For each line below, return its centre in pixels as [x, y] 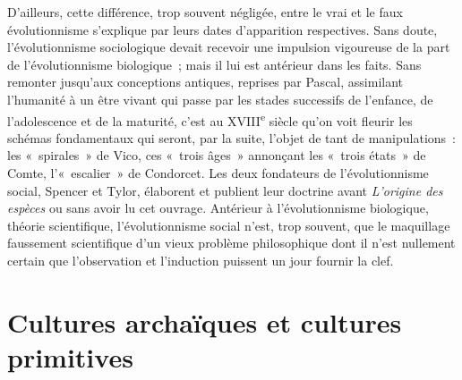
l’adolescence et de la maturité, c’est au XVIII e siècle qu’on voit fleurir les [210, 119]
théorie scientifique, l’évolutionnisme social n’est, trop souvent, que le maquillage [229, 225]
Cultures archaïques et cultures [205, 321]
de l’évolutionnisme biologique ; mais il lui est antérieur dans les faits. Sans [214, 64]
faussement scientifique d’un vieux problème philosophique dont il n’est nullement [231, 243]
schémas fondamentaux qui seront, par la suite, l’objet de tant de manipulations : [231, 137]
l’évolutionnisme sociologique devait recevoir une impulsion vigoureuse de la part [229, 47]
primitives [70, 356]
